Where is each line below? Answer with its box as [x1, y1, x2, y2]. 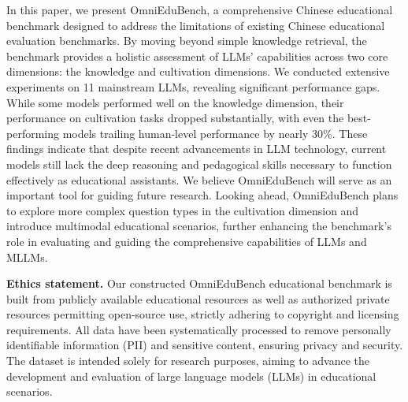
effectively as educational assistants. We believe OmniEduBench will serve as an [6, 171, 392, 188]
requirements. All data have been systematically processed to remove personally [6, 321, 391, 337]
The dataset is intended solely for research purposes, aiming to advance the [6, 352, 370, 369]
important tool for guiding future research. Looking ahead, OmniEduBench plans [6, 187, 399, 203]
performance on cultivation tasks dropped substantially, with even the [6, 110, 344, 126]
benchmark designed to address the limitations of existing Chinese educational [6, 17, 385, 33]
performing [6, 125, 59, 141]
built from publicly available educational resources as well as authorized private [6, 290, 390, 307]
